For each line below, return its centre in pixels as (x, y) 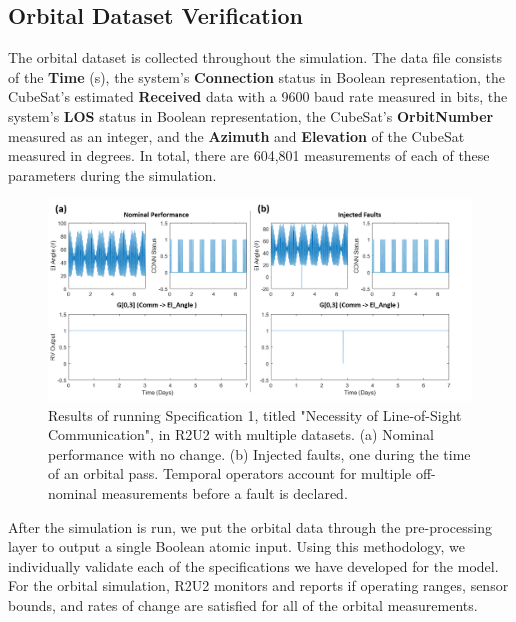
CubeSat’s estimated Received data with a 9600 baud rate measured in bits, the (258, 96)
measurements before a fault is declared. (224, 492)
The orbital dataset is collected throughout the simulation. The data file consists (255, 57)
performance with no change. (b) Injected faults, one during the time (259, 453)
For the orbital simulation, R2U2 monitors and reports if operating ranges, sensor (258, 585)
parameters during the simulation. (112, 174)
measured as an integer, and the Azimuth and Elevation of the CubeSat (236, 135)
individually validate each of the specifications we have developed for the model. (253, 565)
